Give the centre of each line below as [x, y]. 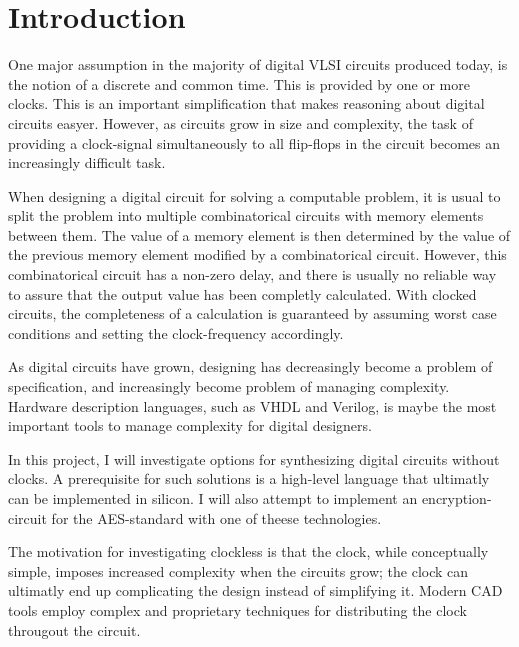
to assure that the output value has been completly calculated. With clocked [242, 293]
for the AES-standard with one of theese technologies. [216, 517]
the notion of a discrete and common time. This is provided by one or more [239, 83]
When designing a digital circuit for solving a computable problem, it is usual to [254, 195]
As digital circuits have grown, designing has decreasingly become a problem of [250, 366]
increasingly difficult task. [87, 162]
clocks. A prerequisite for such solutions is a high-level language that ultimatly [249, 478]
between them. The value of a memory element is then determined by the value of [259, 234]
